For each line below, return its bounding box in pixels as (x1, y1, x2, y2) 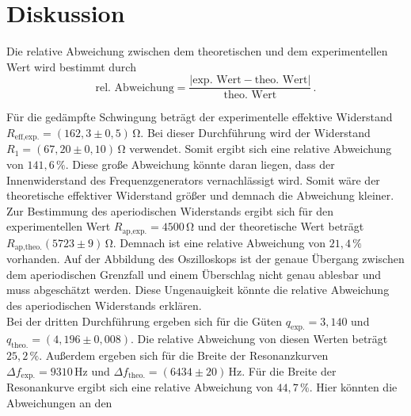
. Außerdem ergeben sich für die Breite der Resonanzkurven (39, 347, 329, 364)
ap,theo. (14, 243, 42, 252)
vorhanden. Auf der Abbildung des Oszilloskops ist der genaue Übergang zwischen (6, 250, 405, 267)
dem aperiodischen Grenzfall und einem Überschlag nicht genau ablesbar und (6, 265, 382, 282)
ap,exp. (122, 227, 147, 235)
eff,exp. (14, 133, 40, 142)
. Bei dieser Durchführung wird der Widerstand (140, 124, 371, 140)
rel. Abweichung (95, 82, 174, 94)
